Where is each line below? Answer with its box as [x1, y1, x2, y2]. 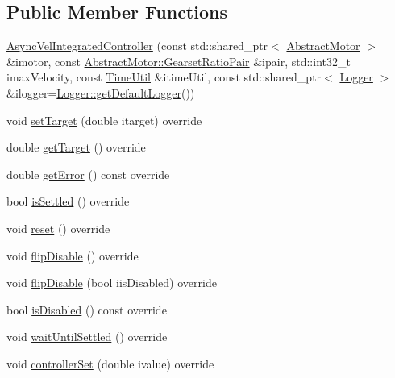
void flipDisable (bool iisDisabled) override [6, 274, 217, 291]
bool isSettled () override [6, 193, 130, 210]
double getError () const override [6, 165, 170, 182]
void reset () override [6, 219, 110, 236]
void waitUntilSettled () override [6, 328, 168, 345]
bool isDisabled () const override [6, 301, 167, 318]
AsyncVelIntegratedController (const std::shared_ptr [6, 37, 268, 54]
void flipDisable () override [6, 247, 139, 264]
